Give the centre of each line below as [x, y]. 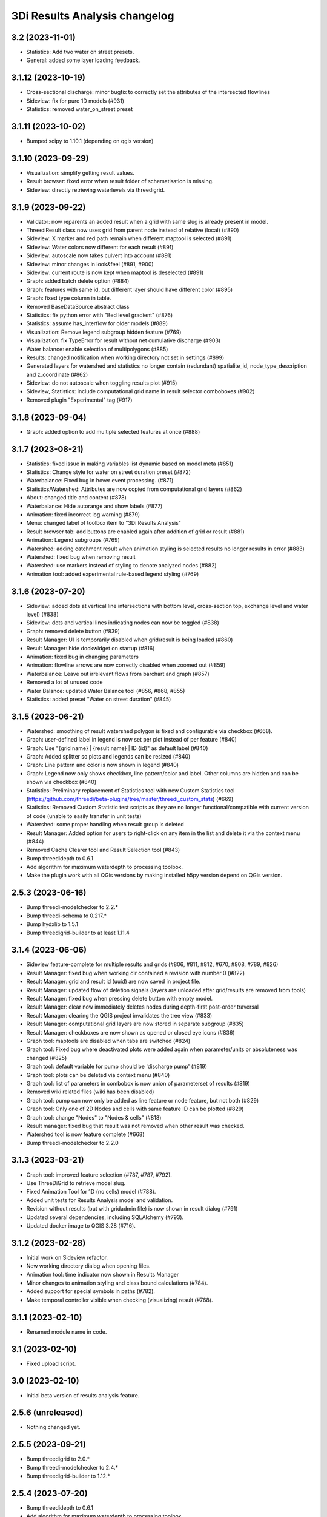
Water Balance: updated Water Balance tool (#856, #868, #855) [106, 691]
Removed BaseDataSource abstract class [78, 306]
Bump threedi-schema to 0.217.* [67, 916]
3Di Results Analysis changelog [93, 16]
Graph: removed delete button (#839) [73, 631]
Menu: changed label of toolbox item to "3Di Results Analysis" [104, 523]
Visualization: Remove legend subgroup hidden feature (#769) [104, 332]
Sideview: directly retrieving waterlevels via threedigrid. [96, 190]
